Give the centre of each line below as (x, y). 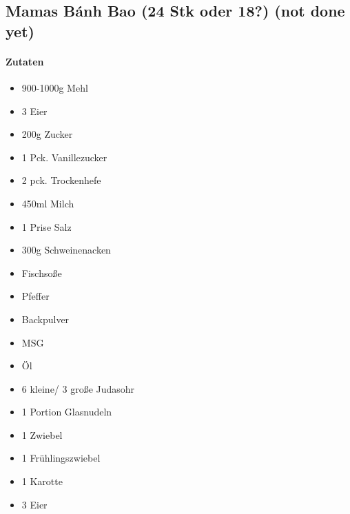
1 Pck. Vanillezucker (64, 157)
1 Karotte (42, 481)
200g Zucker (47, 134)
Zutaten (25, 61)
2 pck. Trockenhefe (61, 180)
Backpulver (45, 319)
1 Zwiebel (42, 434)
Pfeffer (35, 296)
